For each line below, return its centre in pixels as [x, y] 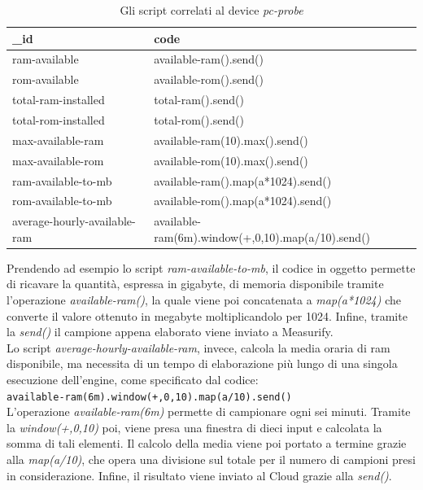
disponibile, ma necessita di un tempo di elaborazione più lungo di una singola [202, 363]
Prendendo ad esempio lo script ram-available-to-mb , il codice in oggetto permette [211, 267]
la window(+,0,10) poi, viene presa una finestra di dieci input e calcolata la [194, 427]
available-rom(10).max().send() [231, 160]
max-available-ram [58, 140]
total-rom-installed [59, 119]
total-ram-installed [59, 100]
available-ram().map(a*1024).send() [243, 180]
